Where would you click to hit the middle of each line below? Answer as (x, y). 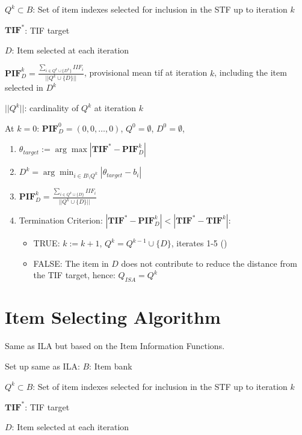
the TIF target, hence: (74, 275)
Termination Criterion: (61, 220)
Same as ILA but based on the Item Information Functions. (115, 346)
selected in (24, 87)
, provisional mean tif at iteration (146, 72)
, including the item (251, 72)
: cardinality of (51, 108)
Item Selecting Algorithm (113, 317)
